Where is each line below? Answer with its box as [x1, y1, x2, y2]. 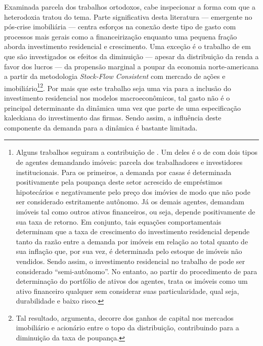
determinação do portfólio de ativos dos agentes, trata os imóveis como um [16, 276, 248, 286]
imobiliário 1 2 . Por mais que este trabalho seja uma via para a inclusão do [4, 81, 231, 93]
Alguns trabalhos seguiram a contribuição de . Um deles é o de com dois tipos [16, 147, 258, 157]
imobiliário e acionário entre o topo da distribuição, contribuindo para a [16, 322, 239, 333]
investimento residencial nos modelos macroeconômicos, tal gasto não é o [4, 93, 230, 103]
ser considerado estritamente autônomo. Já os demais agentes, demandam [16, 196, 244, 207]
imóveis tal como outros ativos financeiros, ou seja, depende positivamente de [16, 206, 255, 217]
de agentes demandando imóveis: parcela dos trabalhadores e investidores [16, 156, 243, 167]
